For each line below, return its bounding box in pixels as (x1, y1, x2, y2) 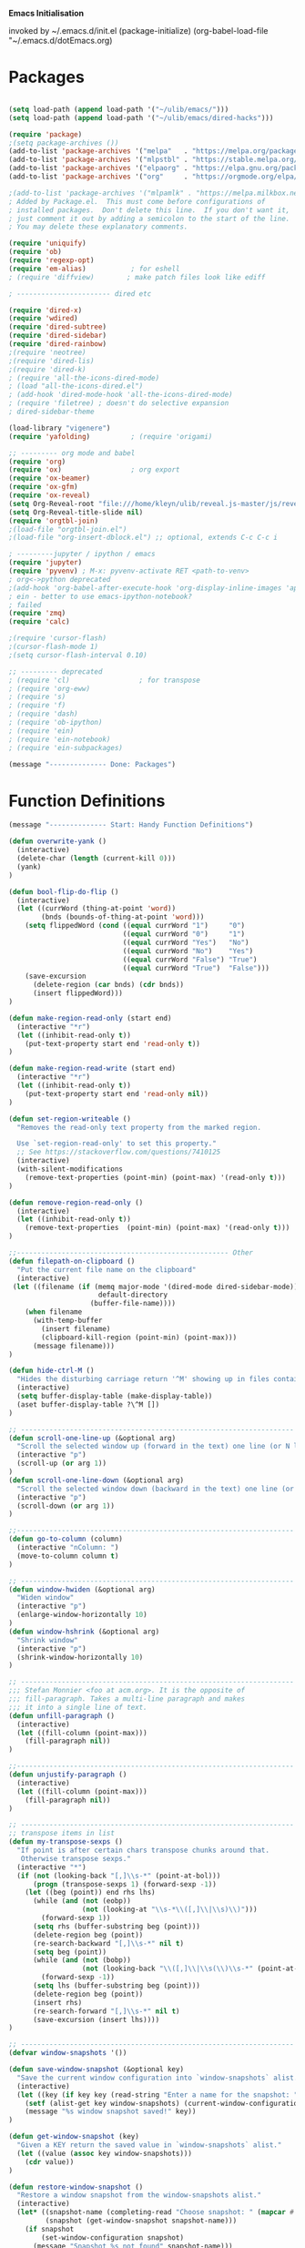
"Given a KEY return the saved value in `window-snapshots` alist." (16, 2141, 282, 2150)
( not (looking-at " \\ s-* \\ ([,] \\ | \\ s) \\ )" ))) (81, 1905, 258, 1915)
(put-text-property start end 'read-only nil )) (25, 1089, 208, 1098)
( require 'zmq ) (8, 609, 66, 618)
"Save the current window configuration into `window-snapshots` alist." (16, 2073, 302, 2082)
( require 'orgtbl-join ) (8, 516, 99, 525)
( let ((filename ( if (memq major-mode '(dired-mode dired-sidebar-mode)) (12, 1282, 299, 1291)
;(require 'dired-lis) (8, 356, 95, 365)
